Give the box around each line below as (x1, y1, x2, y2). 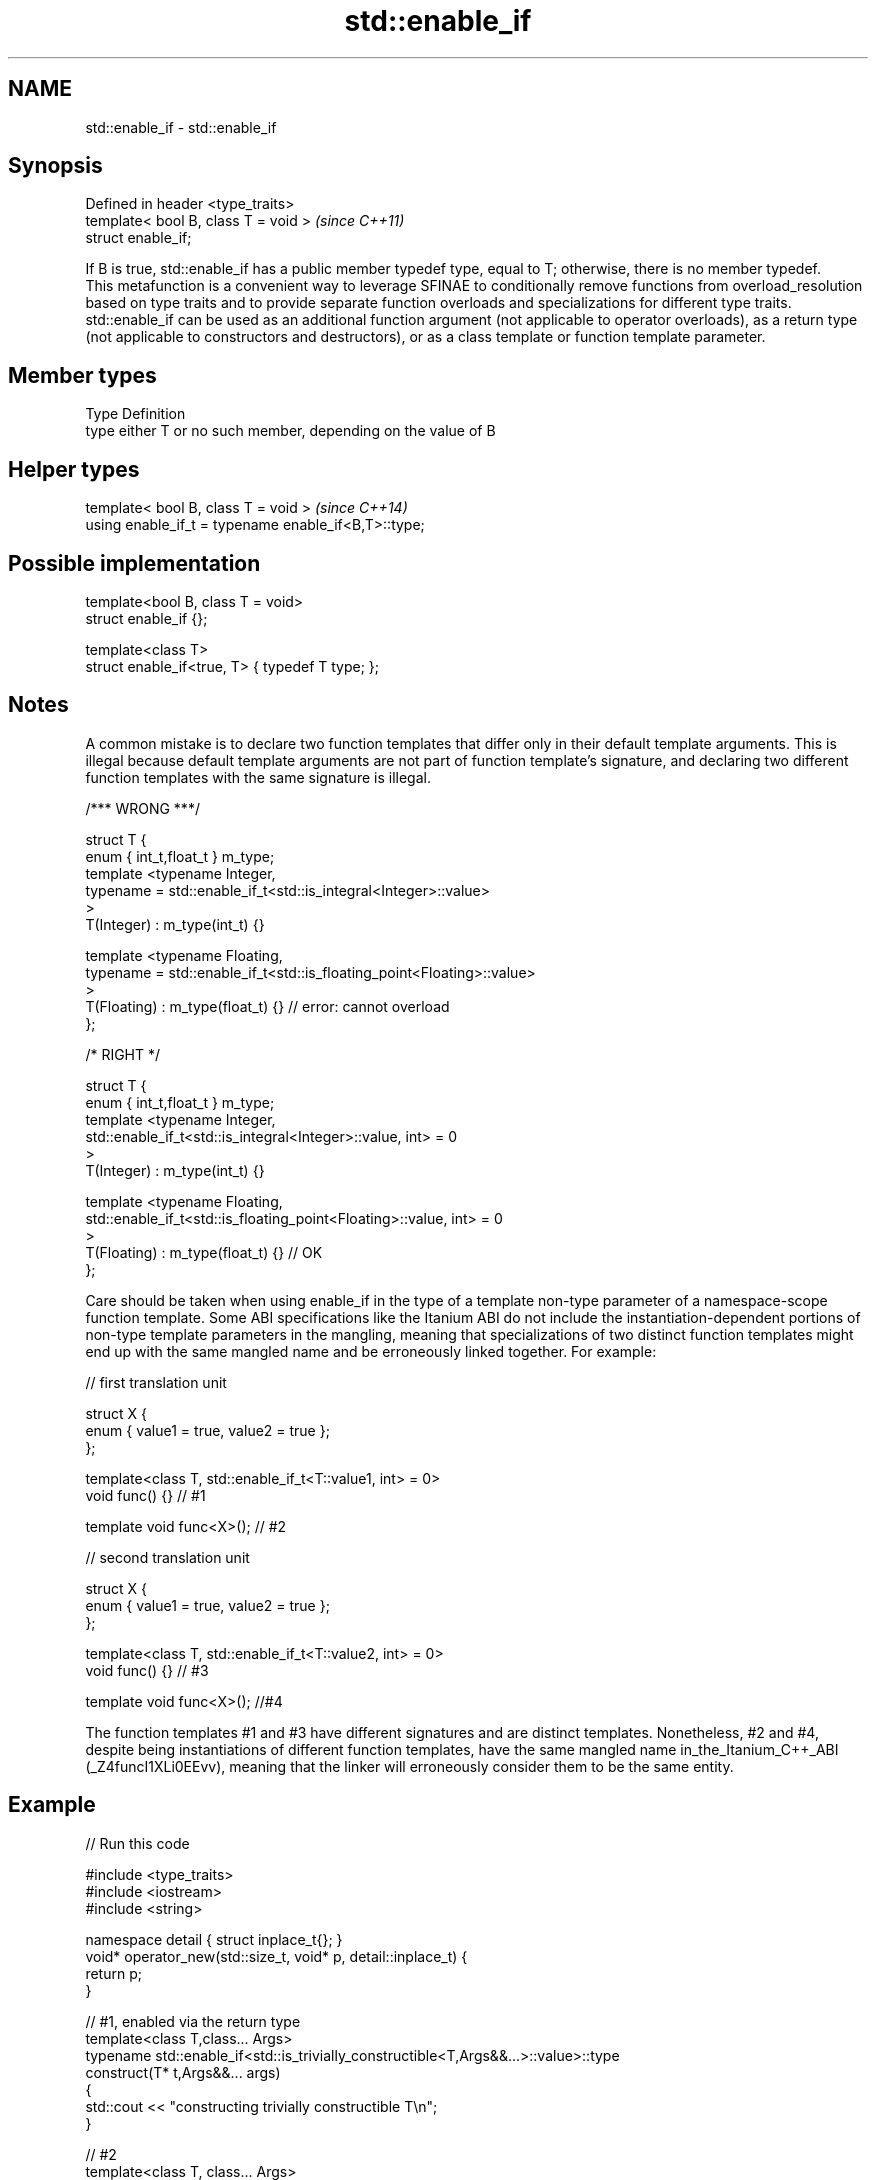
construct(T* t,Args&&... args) (85, 2063, 281, 2081)
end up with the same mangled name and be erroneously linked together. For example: (85, 1342, 657, 1360)
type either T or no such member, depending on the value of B (85, 422, 496, 440)
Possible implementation (8, 550, 261, 576)
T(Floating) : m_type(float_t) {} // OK (85, 1243, 323, 1261)
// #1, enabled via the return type (85, 2012, 301, 2030)
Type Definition (85, 405, 186, 423)
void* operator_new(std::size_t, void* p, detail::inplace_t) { (85, 1947, 468, 1965)
